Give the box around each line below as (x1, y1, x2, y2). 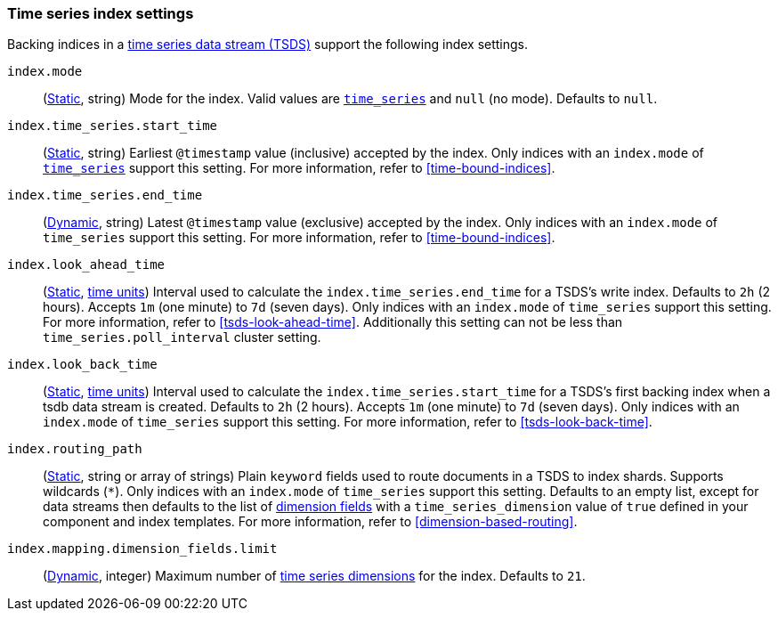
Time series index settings (7, 4, 194, 22)
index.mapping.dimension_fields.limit (7, 541, 278, 557)
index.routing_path (7, 442, 142, 457)
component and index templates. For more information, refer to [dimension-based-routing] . (43, 514, 578, 530)
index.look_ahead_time (7, 257, 166, 272)
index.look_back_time (7, 357, 158, 372)
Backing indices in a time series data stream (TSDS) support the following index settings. (7, 37, 529, 53)
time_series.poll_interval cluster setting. (43, 329, 321, 346)
